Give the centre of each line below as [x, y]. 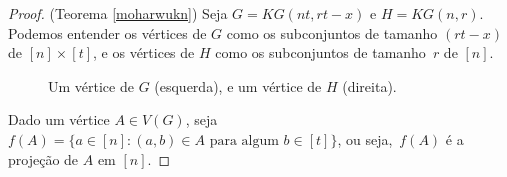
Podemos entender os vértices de [107, 32]
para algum [244, 140]
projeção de [43, 158]
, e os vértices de [144, 52]
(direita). [369, 85]
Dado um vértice [59, 119]
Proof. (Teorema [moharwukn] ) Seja [118, 13]
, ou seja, [365, 138]
